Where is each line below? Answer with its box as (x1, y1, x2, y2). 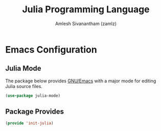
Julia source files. (5, 83, 42, 89)
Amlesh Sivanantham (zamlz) (55, 20, 117, 27)
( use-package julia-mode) (5, 93, 60, 98)
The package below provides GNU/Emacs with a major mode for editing (5, 78, 156, 84)
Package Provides (5, 107, 64, 116)
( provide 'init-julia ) (5, 121, 54, 126)
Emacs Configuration (5, 43, 97, 55)
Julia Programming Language (22, 4, 150, 15)
